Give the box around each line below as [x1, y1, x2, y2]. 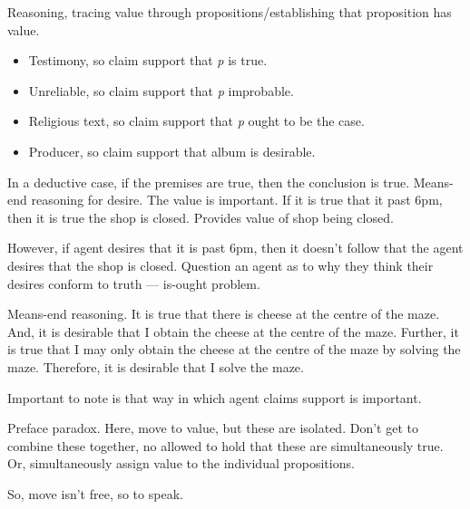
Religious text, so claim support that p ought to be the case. [28, 111, 365, 130]
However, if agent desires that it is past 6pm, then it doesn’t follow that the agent [7, 238, 464, 257]
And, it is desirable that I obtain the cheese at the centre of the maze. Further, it [7, 322, 459, 341]
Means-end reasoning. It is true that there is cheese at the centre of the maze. [7, 304, 440, 323]
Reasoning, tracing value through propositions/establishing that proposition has [7, 3, 452, 21]
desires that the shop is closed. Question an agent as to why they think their [7, 255, 434, 274]
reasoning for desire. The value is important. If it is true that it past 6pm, [31, 190, 443, 209]
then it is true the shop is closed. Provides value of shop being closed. [7, 207, 394, 226]
